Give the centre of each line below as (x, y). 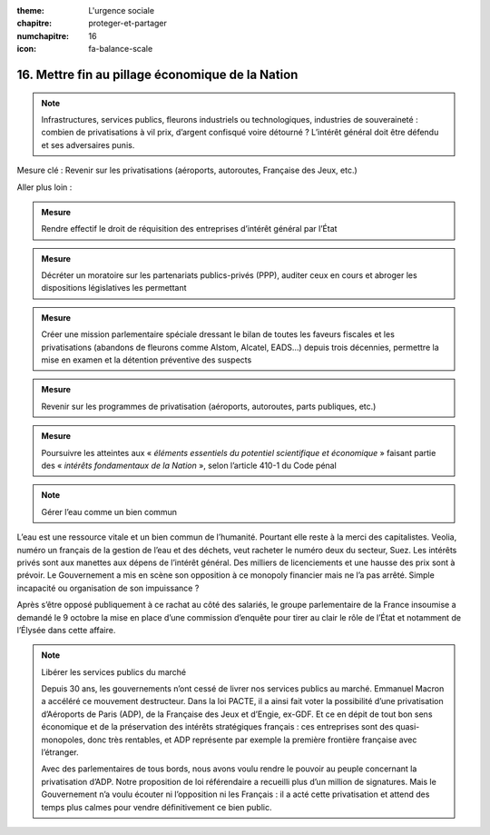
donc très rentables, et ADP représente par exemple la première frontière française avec (252, 740)
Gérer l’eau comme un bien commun (109, 512)
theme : (31, 10)
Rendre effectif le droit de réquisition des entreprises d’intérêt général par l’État (189, 229)
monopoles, (64, 740)
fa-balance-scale (121, 49)
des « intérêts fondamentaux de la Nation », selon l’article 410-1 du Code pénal (189, 465)
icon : (27, 49)
